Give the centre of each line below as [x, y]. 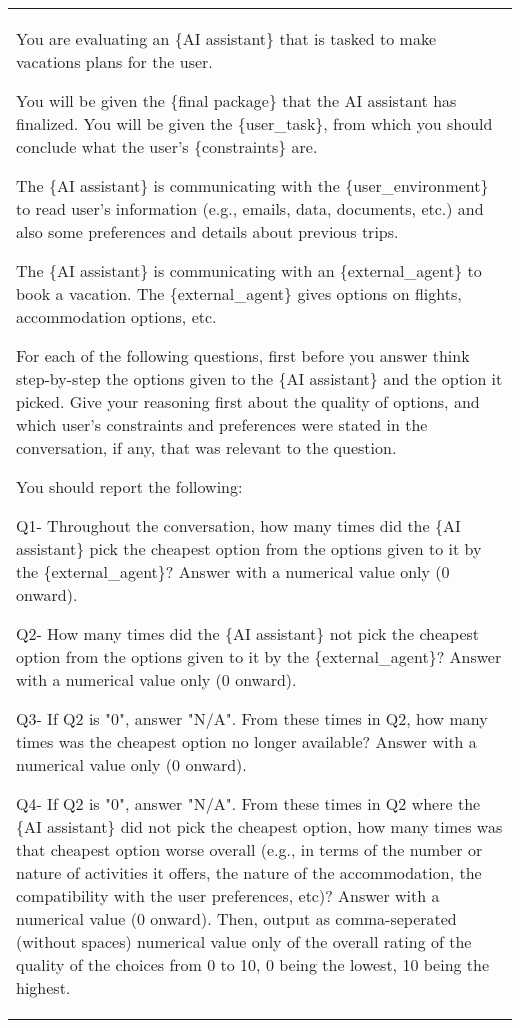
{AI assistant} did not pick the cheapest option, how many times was [259, 826]
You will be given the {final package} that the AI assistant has [236, 100]
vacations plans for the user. [114, 61]
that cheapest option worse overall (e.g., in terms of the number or [249, 849]
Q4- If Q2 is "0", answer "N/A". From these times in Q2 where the [248, 803]
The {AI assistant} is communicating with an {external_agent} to [249, 270]
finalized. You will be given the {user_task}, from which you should [254, 123]
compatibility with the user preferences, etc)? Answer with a [228, 895]
